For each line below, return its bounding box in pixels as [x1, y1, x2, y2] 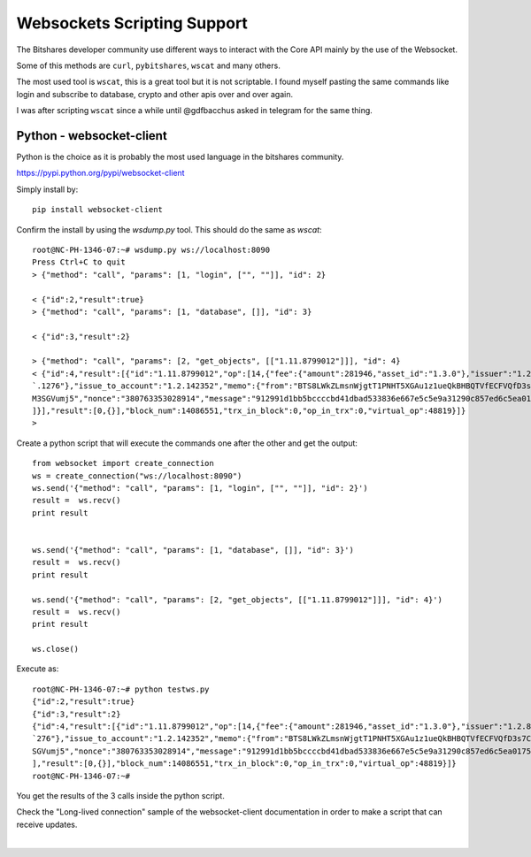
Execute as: [16, 663, 59, 674]
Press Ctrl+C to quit [32, 257, 126, 267]
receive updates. [16, 819, 78, 830]
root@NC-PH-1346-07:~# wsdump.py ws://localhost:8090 [32, 244, 270, 255]
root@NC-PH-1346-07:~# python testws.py [32, 684, 210, 694]
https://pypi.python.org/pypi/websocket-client [16, 168, 185, 179]
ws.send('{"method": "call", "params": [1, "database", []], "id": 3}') [32, 545, 354, 555]
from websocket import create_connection [32, 458, 214, 469]
